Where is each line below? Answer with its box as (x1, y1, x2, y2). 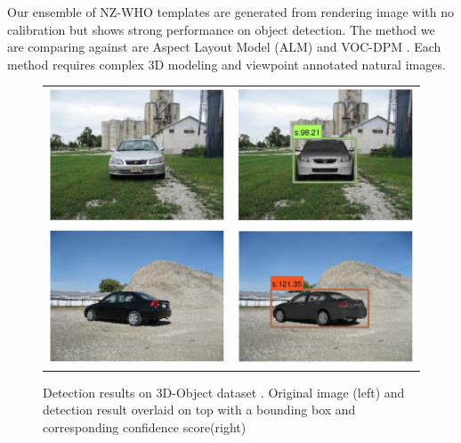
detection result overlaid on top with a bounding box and (43, 400, 356, 419)
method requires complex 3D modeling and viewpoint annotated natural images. (7, 54, 446, 73)
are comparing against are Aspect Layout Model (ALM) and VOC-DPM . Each (7, 37, 441, 56)
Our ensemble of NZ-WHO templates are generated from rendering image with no (7, 3, 455, 21)
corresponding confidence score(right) (43, 417, 247, 436)
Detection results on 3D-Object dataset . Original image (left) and (43, 382, 405, 401)
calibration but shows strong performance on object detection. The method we (7, 20, 435, 38)
